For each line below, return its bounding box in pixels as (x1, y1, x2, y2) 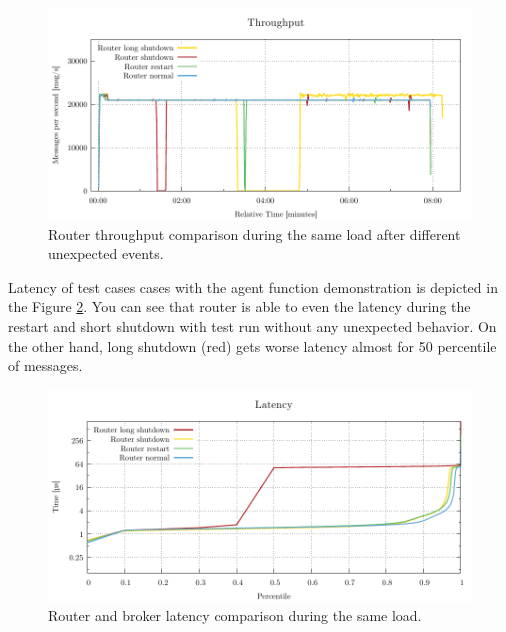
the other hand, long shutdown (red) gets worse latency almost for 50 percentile (8, 335, 497, 356)
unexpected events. (48, 243, 164, 264)
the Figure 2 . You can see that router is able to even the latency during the (8, 296, 471, 317)
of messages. (8, 355, 83, 376)
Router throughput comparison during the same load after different (48, 223, 461, 244)
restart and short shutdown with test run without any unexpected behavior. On (8, 315, 497, 336)
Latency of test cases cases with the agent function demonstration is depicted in (8, 276, 498, 297)
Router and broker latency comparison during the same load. (48, 605, 422, 626)
